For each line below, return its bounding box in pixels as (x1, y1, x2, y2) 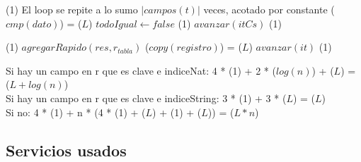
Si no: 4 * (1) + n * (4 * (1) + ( (6, 104, 146, 119)
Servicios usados (6, 139, 127, 161)
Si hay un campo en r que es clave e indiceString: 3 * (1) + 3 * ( (6, 90, 287, 105)
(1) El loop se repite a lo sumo (6, 2, 138, 16)
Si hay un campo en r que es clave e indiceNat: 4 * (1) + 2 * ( (6, 63, 276, 77)
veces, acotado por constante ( (203, 2, 335, 16)
